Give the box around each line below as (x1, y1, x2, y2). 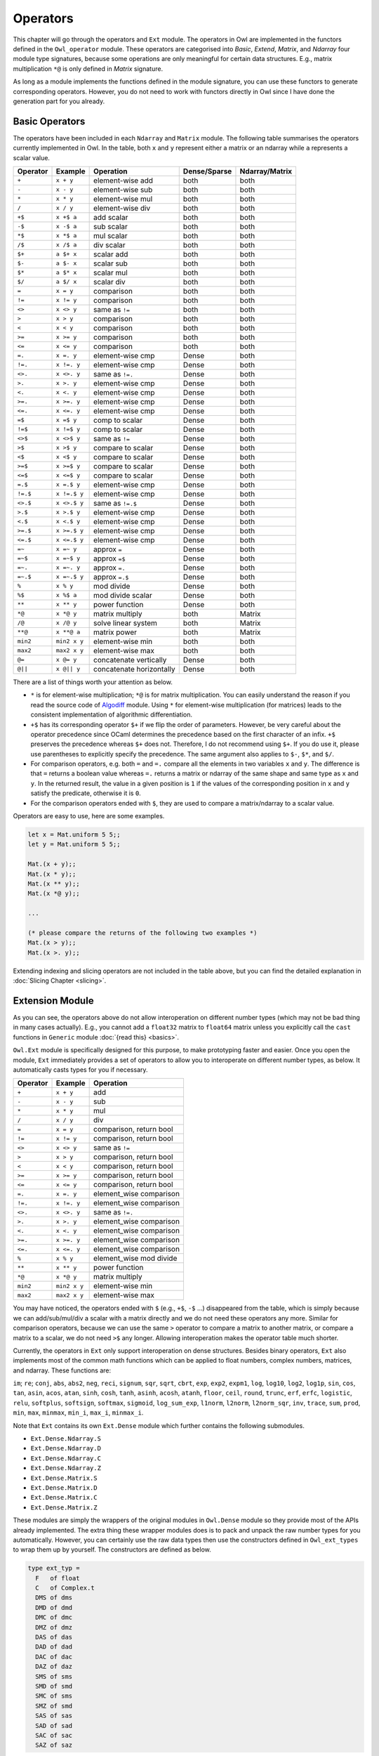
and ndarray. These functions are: (13, 1366, 112, 1375)
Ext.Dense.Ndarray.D (30, 1444, 102, 1453)
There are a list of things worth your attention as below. (13, 678, 173, 686)
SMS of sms (35, 1672, 73, 1680)
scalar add (93, 249, 128, 259)
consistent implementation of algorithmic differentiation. (30, 710, 193, 719)
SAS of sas (35, 1712, 73, 1720)
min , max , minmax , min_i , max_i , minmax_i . (13, 1408, 144, 1417)
